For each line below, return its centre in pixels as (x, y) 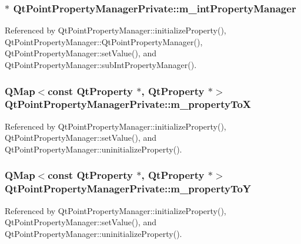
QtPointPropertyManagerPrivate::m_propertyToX (128, 104)
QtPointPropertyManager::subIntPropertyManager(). (101, 65)
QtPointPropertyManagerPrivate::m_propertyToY (128, 189)
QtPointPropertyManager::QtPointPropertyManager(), (104, 41)
